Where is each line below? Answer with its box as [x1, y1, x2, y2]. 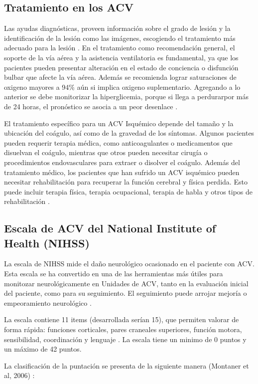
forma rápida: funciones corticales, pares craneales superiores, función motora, [4, 324, 242, 335]
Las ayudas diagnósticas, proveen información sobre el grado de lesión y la [4, 23, 231, 33]
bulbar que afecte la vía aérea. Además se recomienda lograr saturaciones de [4, 72, 237, 82]
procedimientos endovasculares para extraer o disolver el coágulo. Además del [4, 157, 240, 167]
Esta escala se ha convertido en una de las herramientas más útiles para [4, 268, 223, 279]
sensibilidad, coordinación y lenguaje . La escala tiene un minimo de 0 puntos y [4, 334, 247, 344]
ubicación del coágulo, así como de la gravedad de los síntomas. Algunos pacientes [4, 128, 255, 138]
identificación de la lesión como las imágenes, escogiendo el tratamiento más [4, 32, 236, 43]
